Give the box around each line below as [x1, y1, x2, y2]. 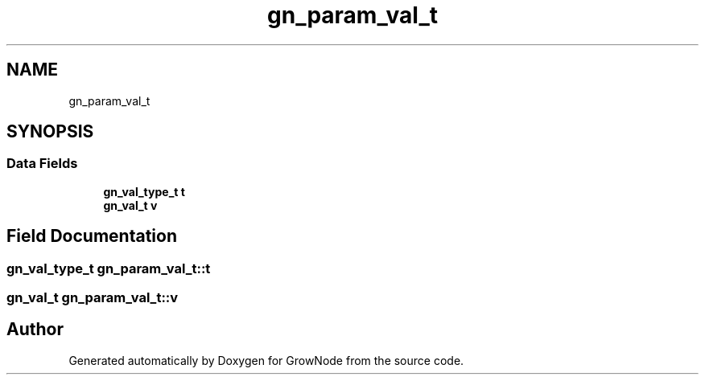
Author [6, 319, 64, 340]
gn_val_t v [103, 198, 158, 212]
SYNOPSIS [6, 121, 94, 142]
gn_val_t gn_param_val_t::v [6, 289, 179, 306]
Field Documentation [6, 226, 177, 247]
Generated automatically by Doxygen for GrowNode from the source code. [68, 353, 464, 367]
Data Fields [6, 155, 78, 172]
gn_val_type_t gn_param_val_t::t [6, 260, 211, 277]
